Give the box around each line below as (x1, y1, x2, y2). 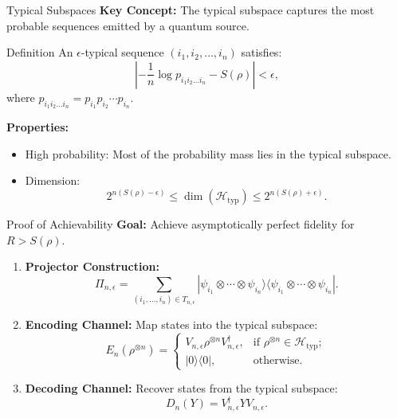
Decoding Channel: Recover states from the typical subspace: (25, 380, 338, 397)
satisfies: (241, 44, 282, 61)
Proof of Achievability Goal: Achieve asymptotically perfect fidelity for (6, 216, 355, 232)
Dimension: (25, 172, 81, 189)
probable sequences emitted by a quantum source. (6, 17, 250, 33)
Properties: (6, 118, 69, 135)
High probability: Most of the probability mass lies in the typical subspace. (25, 145, 391, 162)
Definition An (6, 44, 73, 61)
